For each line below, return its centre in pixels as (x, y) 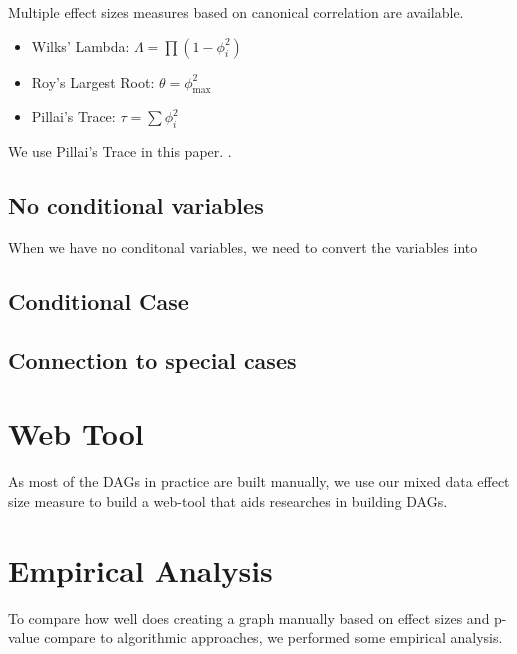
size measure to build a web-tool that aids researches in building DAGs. (228, 500)
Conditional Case (98, 300)
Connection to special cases (152, 359)
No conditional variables (136, 205)
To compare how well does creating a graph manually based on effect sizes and (249, 617)
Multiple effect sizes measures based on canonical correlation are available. (236, 12)
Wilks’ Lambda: (80, 45)
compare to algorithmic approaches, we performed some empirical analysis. (273, 637)
